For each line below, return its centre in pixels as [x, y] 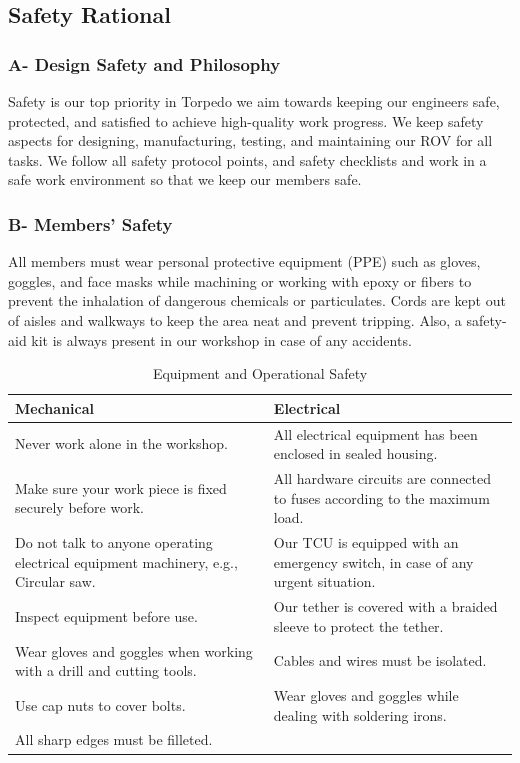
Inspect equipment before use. [106, 615]
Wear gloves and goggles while [366, 694]
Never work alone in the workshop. [121, 443]
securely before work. [79, 507]
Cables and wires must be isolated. [380, 660]
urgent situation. [324, 581]
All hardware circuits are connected [382, 478]
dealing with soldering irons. [360, 714]
